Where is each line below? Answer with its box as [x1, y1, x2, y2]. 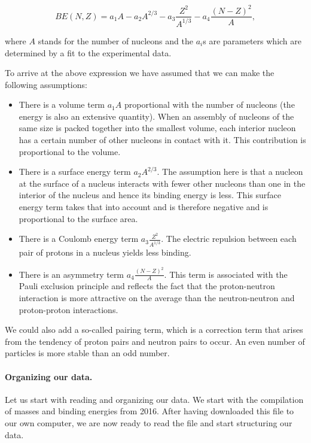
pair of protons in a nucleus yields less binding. [19, 246, 191, 259]
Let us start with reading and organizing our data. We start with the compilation [5, 393, 304, 405]
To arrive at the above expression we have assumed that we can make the [5, 66, 275, 79]
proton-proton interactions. [19, 303, 118, 315]
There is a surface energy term [19, 165, 131, 178]
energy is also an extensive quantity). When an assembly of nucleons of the [19, 110, 294, 122]
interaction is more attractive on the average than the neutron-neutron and [19, 292, 295, 304]
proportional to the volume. [19, 145, 121, 157]
